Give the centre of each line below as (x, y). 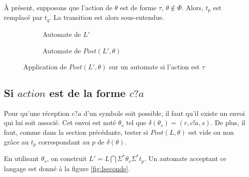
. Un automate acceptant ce (185, 158)
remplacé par (23, 17)
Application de (45, 67)
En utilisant (22, 158)
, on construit (67, 158)
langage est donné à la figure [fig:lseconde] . (67, 168)
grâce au (16, 141)
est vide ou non (211, 132)
